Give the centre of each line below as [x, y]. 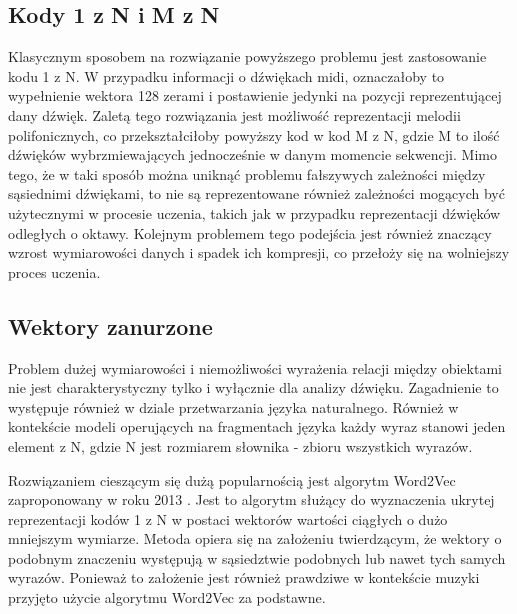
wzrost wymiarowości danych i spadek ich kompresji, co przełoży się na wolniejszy [259, 252]
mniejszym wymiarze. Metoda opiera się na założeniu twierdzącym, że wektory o [255, 538]
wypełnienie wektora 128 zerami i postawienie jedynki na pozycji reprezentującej [255, 95]
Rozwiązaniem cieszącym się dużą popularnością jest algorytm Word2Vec [232, 479]
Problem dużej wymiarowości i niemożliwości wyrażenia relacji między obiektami [255, 367]
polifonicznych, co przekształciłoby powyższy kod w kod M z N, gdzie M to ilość [254, 134]
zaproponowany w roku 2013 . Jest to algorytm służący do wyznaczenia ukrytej [251, 499]
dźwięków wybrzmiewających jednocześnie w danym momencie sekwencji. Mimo [252, 154]
